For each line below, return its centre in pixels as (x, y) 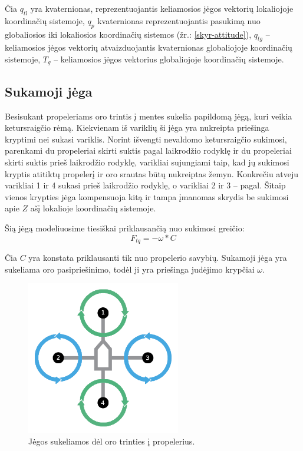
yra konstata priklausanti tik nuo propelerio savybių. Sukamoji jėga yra (158, 258)
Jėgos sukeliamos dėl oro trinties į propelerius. (112, 441)
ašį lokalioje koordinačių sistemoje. (93, 208)
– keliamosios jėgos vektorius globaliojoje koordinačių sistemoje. (169, 59)
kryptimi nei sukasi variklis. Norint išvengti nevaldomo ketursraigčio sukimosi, (146, 139)
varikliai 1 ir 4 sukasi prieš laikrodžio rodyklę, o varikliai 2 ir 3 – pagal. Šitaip (145, 185)
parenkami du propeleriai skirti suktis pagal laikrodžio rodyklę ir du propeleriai (148, 150)
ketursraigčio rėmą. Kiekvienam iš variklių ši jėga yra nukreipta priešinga (137, 127)
